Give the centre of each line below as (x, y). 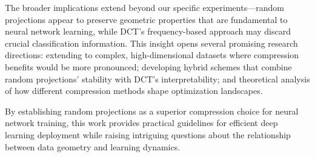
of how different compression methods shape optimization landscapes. (134, 91)
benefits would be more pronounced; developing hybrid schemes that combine (148, 66)
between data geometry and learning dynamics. (93, 146)
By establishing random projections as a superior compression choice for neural (152, 111)
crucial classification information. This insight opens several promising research (151, 43)
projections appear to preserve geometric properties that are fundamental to (146, 19)
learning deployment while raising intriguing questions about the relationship (148, 134)
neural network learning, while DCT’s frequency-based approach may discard (148, 31)
